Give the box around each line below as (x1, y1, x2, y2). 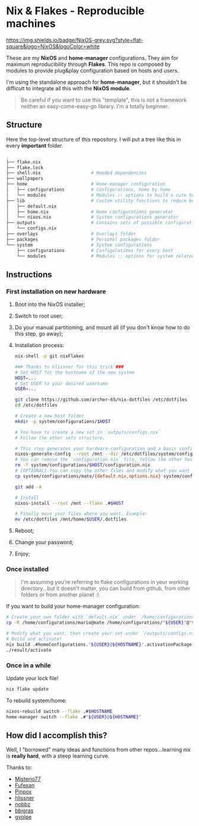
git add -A (14, 483, 42, 490)
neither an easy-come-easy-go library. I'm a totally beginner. (20, 102, 169, 109)
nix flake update (6, 686, 49, 692)
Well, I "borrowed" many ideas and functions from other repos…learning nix (6, 746, 191, 753)
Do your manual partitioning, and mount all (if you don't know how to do (14, 324, 191, 331)
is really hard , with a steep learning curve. (6, 752, 110, 759)
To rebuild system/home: (6, 697, 67, 704)
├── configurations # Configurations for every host (17, 247, 174, 253)
